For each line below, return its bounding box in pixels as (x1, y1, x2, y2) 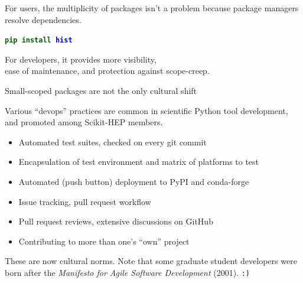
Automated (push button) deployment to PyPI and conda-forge (18, 175, 249, 187)
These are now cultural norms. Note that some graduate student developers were (5, 255, 297, 267)
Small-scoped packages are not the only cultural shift (5, 84, 197, 97)
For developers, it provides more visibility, (5, 53, 157, 65)
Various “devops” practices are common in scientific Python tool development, (5, 104, 288, 116)
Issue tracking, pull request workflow (18, 195, 151, 207)
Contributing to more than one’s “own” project (18, 235, 190, 247)
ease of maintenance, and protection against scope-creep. (5, 64, 210, 77)
